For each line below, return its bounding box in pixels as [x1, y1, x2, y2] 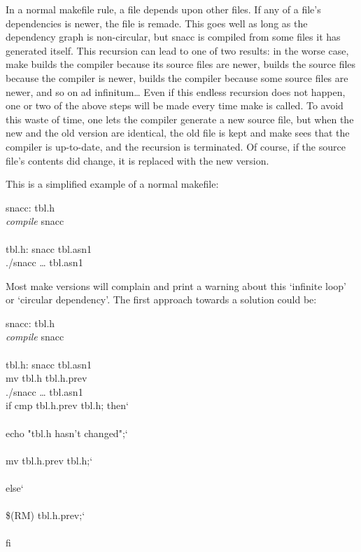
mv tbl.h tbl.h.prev [6, 371, 87, 385]
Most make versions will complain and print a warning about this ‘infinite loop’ [6, 278, 346, 293]
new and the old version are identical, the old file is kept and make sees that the [6, 125, 350, 140]
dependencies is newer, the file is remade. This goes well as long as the [6, 15, 308, 30]
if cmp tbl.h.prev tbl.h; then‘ [6, 398, 129, 413]
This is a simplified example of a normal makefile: [6, 177, 219, 191]
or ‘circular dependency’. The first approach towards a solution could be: [6, 292, 317, 307]
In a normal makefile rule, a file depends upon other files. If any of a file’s [6, 2, 321, 16]
